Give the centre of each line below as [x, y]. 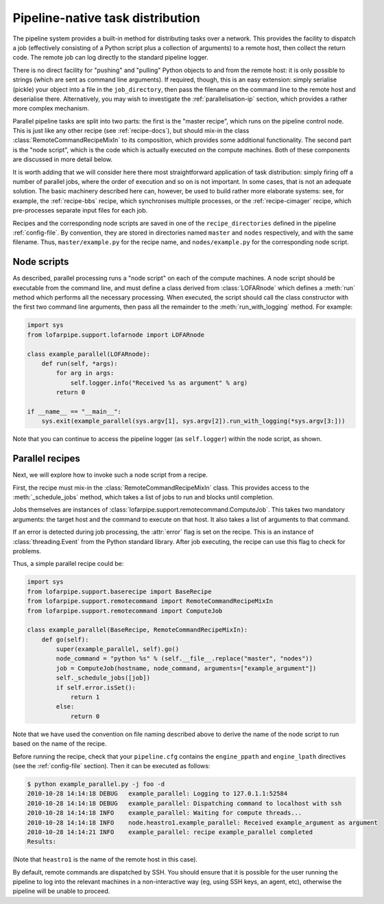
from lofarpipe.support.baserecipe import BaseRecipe [119, 591]
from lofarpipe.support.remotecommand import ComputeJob [125, 611]
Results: [42, 842]
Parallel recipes [46, 459]
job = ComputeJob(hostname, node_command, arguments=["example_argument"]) [186, 668]
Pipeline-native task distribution [106, 18]
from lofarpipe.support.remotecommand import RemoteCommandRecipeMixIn [150, 601]
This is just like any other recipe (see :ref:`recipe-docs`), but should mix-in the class [131, 131]
